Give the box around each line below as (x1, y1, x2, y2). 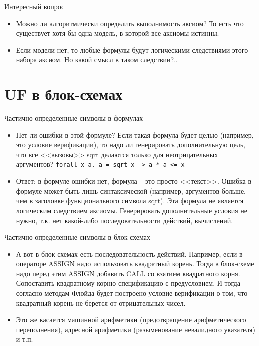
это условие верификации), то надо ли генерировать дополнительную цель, (16, 139, 245, 150)
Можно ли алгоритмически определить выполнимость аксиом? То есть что (16, 18, 244, 28)
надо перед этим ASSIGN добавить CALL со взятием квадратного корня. (16, 268, 240, 278)
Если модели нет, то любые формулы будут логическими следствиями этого (16, 44, 248, 55)
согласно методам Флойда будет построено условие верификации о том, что (16, 288, 248, 298)
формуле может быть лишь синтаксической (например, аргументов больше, (16, 185, 246, 196)
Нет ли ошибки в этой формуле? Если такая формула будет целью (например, (16, 129, 254, 140)
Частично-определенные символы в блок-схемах (4, 232, 150, 242)
